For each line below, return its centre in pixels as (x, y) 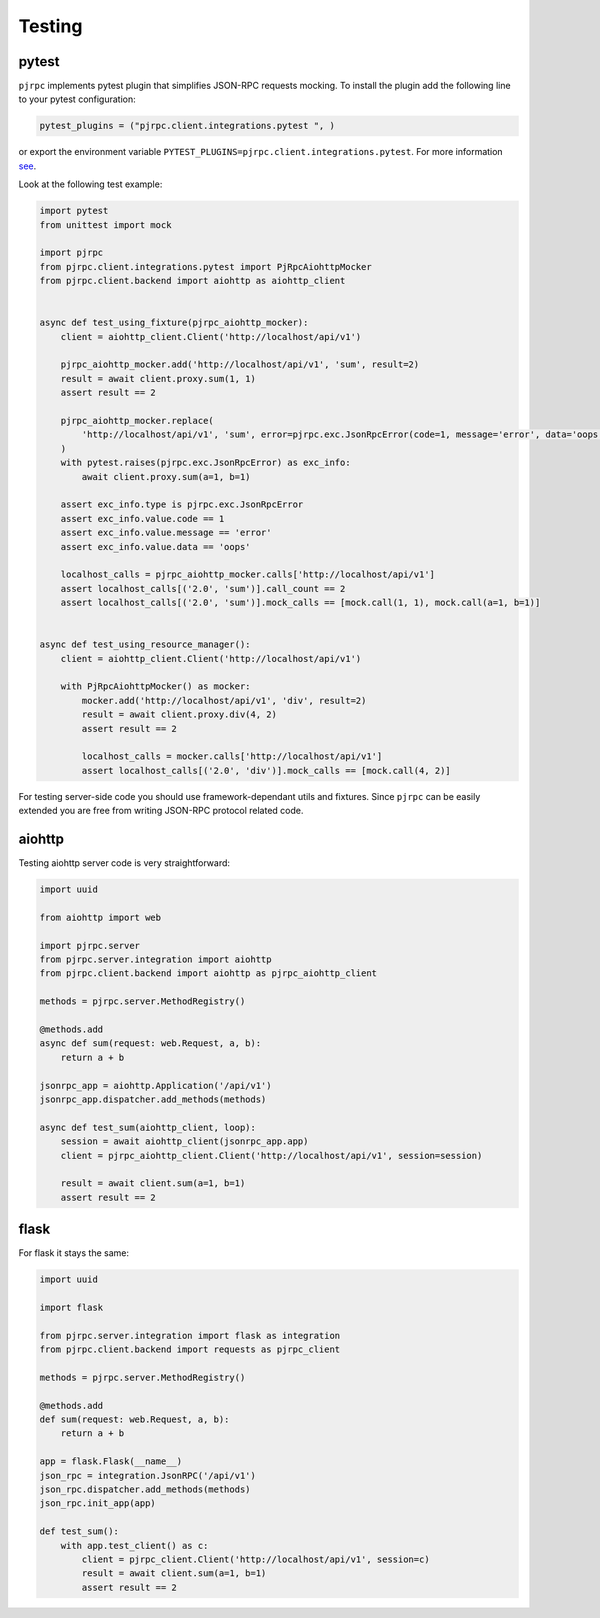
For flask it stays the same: (74, 1253)
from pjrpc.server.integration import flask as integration (190, 1335)
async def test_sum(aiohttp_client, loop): (148, 1127)
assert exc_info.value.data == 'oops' (155, 546)
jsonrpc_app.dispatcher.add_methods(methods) (153, 1099)
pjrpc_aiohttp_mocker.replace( (137, 421)
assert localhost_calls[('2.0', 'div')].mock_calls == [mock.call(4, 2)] (266, 770)
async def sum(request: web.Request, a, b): (150, 1043)
